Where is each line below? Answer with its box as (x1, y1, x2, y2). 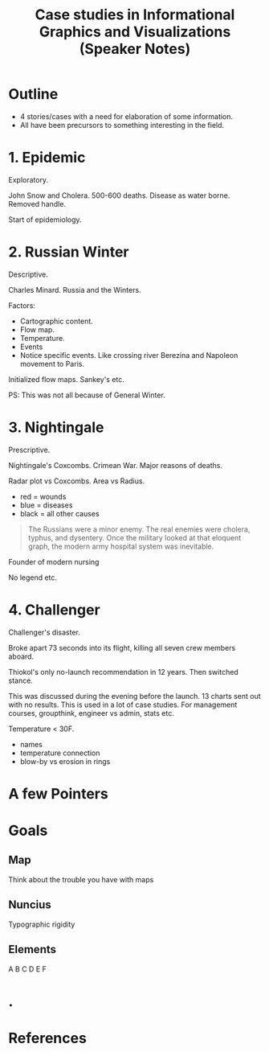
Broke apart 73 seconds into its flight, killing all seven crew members (8, 643, 236, 652)
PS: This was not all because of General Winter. (8, 390, 166, 400)
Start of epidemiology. (8, 215, 82, 224)
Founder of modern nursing (8, 557, 100, 566)
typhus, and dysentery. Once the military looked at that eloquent (27, 532, 242, 542)
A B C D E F (8, 964, 47, 974)
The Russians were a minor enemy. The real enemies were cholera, (27, 524, 251, 534)
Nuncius (8, 898, 52, 912)
